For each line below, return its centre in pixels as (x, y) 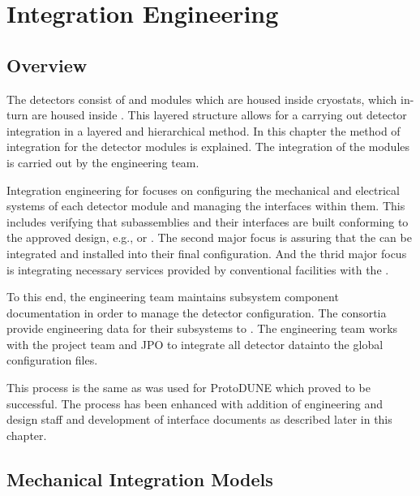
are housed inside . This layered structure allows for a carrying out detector (219, 115)
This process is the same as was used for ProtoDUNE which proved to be (189, 388)
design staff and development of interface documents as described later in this (199, 419)
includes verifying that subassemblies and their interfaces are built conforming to (208, 221)
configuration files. (52, 360)
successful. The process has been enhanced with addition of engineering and (195, 403)
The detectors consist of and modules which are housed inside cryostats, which (202, 99)
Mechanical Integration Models (140, 479)
